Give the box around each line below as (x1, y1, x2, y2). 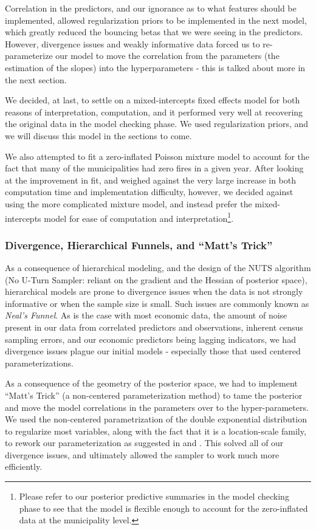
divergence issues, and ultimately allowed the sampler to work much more (5, 448, 280, 461)
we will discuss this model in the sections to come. (5, 129, 192, 142)
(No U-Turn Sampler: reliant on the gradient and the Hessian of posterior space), (5, 273, 307, 286)
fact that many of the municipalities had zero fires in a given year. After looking (5, 162, 304, 174)
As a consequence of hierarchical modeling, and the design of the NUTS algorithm (5, 261, 311, 274)
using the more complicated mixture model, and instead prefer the (5, 197, 252, 210)
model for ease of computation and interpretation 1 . (44, 210, 234, 224)
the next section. (5, 73, 67, 86)
